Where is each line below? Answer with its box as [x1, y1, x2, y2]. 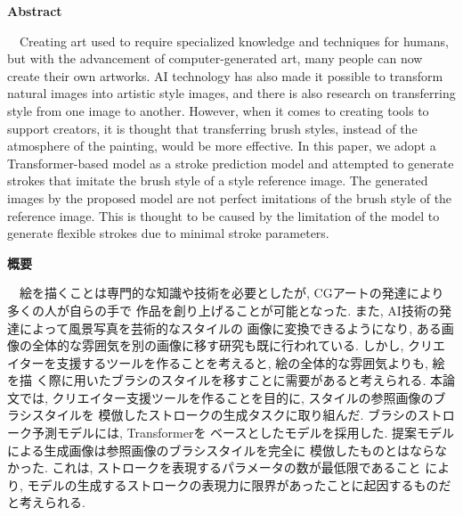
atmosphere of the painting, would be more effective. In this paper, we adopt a [7, 136, 436, 155]
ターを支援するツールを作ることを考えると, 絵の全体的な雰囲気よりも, [19, 353, 428, 372]
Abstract [7, 2, 62, 20]
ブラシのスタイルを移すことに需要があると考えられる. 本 [110, 371, 443, 389]
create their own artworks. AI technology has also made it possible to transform [7, 66, 443, 85]
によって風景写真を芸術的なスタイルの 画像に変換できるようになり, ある [19, 318, 442, 337]
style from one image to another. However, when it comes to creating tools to [7, 101, 429, 119]
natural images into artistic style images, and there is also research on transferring [7, 84, 456, 102]
